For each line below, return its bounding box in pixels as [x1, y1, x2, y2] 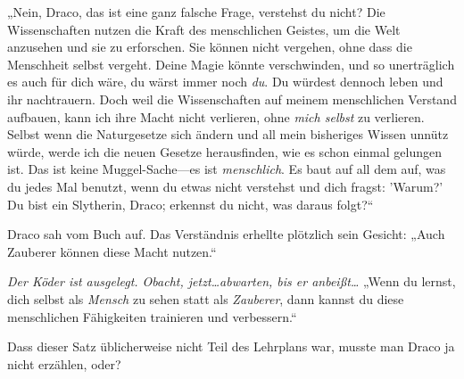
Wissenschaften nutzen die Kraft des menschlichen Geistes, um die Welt [7, 20, 401, 38]
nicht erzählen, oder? [7, 354, 121, 373]
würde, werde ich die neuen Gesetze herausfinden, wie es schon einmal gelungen [7, 142, 442, 161]
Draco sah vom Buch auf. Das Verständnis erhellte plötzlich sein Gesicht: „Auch [7, 225, 445, 243]
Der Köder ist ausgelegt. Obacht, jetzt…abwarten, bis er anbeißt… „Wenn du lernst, [7, 272, 456, 291]
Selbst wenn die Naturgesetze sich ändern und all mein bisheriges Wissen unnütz [7, 125, 449, 144]
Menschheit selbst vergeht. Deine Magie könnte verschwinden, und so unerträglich [7, 54, 455, 73]
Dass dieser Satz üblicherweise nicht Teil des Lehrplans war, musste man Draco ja [7, 337, 455, 356]
